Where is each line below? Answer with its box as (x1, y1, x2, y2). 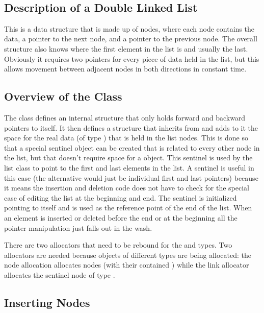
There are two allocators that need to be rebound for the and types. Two (4, 239, 232, 250)
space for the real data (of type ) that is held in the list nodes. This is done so (4, 132, 248, 143)
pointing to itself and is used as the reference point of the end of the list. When (4, 202, 252, 213)
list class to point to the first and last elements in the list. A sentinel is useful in (4, 162, 254, 173)
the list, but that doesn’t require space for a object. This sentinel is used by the (4, 152, 253, 163)
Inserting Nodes (4, 294, 90, 310)
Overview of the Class (4, 88, 122, 104)
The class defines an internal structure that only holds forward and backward (4, 112, 246, 123)
